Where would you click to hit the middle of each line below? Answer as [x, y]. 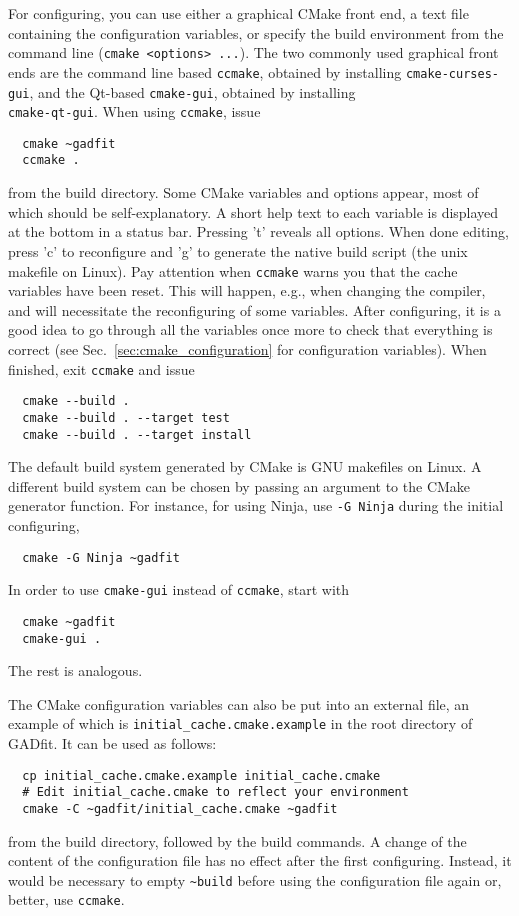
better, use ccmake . [66, 899]
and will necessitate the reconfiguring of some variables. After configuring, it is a [254, 309]
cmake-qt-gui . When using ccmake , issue [134, 111]
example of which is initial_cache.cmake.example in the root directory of [240, 723]
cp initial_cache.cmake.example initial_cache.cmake [201, 775]
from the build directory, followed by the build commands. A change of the [237, 840]
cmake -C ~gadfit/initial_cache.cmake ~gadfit [180, 808]
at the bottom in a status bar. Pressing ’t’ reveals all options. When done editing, [258, 231]
